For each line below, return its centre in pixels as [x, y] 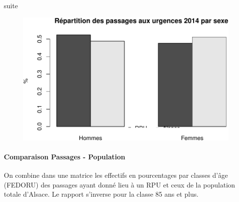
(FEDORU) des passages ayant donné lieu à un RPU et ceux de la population [119, 184]
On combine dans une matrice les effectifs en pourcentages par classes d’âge [116, 175]
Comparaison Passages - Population [65, 156]
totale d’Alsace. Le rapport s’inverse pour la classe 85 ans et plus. [101, 194]
